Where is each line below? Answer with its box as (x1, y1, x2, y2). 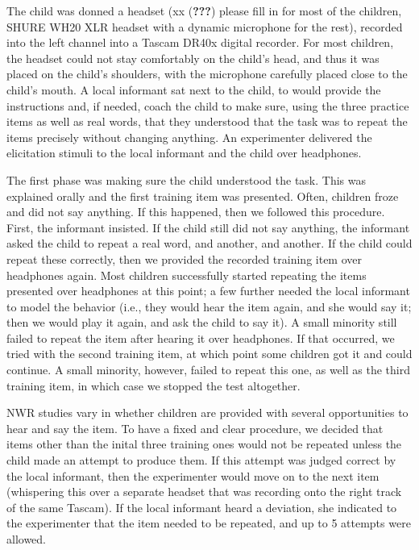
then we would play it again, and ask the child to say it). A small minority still (6, 314, 397, 331)
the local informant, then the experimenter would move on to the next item (6, 467, 380, 484)
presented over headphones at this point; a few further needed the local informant (6, 282, 410, 299)
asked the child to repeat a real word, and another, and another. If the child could (6, 235, 413, 252)
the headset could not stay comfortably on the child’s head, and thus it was (6, 49, 380, 66)
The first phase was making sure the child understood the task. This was (6, 171, 366, 188)
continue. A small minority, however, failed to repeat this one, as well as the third (6, 361, 410, 378)
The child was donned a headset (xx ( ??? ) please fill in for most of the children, (6, 2, 402, 19)
